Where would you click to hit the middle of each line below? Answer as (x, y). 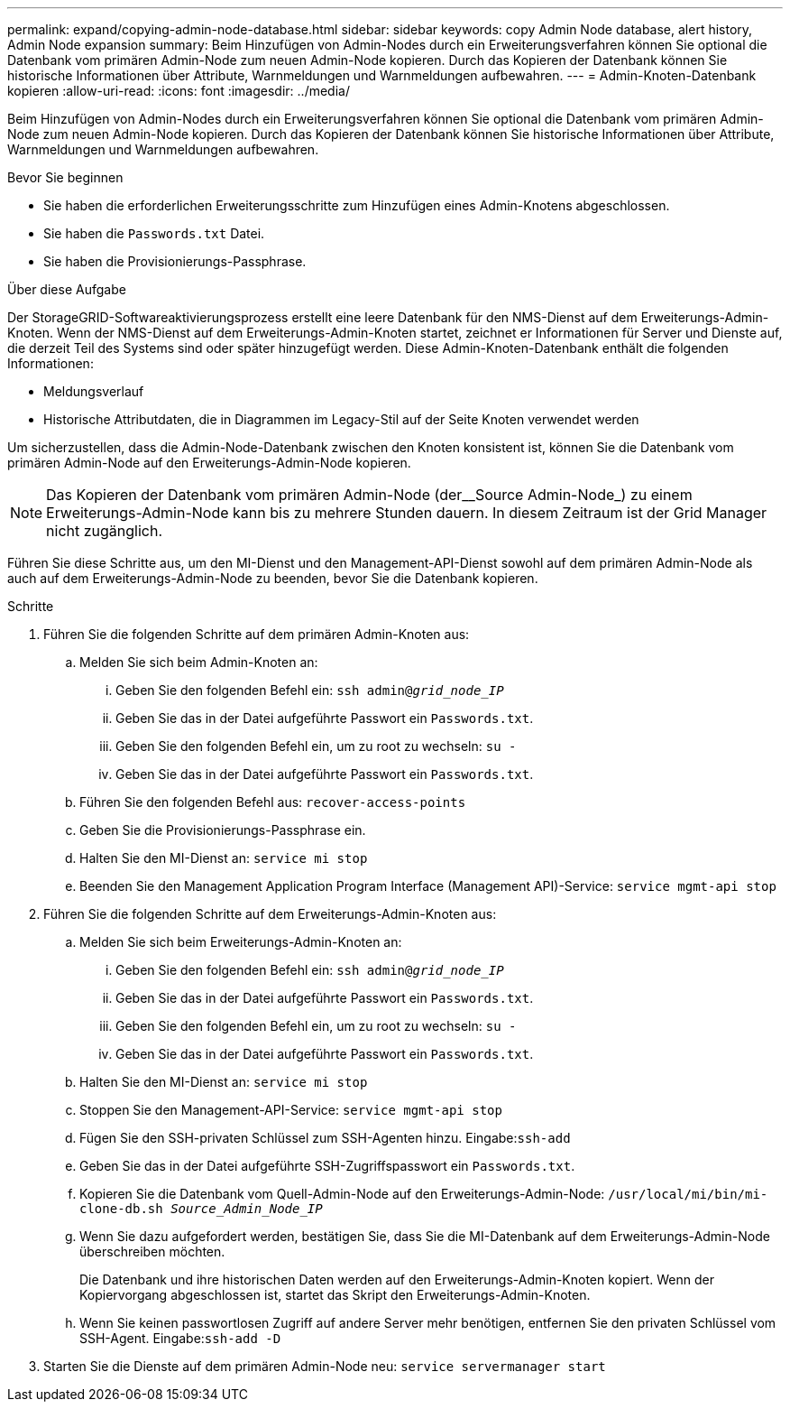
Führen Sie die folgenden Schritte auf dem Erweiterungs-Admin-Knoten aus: (270, 914)
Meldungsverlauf (94, 391)
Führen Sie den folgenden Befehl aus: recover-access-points (273, 802)
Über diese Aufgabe (67, 289)
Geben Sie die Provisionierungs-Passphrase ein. (223, 830)
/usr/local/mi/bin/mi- (688, 1194)
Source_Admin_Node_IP (247, 1209)
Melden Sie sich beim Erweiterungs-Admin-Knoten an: (241, 942)
